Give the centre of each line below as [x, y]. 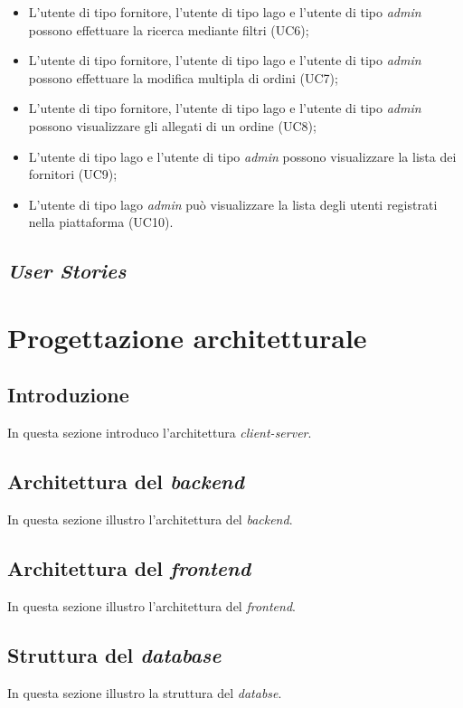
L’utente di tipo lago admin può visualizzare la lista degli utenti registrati [233, 204]
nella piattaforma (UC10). [101, 222]
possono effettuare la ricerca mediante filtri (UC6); [169, 29]
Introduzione [68, 395]
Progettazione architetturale [187, 337]
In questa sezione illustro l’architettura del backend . [150, 519]
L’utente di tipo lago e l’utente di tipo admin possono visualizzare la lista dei [242, 156]
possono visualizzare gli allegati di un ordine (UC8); [172, 125]
